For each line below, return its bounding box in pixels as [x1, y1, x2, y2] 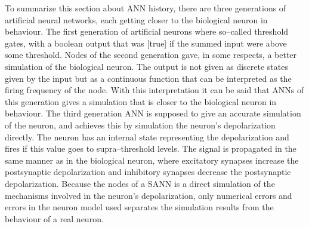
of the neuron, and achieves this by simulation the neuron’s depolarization [5, 118, 276, 131]
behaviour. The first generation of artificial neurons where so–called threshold [5, 25, 289, 38]
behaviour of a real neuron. [5, 212, 104, 225]
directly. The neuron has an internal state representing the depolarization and [5, 130, 289, 143]
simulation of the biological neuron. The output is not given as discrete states [5, 60, 288, 72]
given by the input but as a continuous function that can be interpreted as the [5, 72, 292, 84]
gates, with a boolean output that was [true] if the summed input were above [5, 36, 287, 49]
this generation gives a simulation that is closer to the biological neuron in [5, 95, 277, 108]
